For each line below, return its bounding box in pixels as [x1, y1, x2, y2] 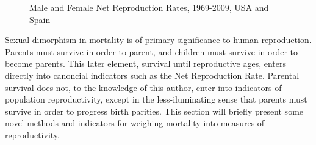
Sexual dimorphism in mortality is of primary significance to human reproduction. [5, 33, 312, 46]
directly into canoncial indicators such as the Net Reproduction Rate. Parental [5, 69, 300, 81]
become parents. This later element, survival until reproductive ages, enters [5, 57, 287, 70]
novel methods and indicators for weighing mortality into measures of [5, 116, 265, 129]
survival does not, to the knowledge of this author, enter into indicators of [5, 81, 282, 93]
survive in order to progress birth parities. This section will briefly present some [5, 104, 304, 117]
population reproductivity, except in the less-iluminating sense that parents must [5, 93, 307, 106]
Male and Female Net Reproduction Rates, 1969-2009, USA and [29, 1, 269, 13]
